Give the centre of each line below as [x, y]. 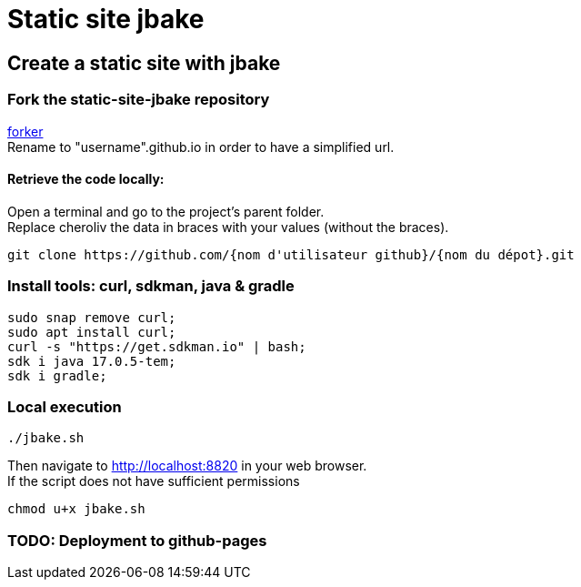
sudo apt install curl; [92, 332]
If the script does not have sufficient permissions [154, 481]
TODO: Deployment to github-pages [137, 540]
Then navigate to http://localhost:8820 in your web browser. [187, 466]
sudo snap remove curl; [92, 317]
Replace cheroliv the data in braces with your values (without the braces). [228, 227]
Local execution [65, 406]
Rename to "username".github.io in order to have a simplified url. [201, 147]
